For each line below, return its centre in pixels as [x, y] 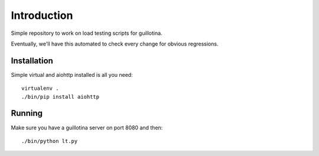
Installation [32, 61]
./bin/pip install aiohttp [61, 97]
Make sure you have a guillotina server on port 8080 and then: [87, 128]
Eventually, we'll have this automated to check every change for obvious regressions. [115, 44]
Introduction [42, 15]
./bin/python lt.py [50, 141]
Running [27, 113]
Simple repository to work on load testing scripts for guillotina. [87, 33]
